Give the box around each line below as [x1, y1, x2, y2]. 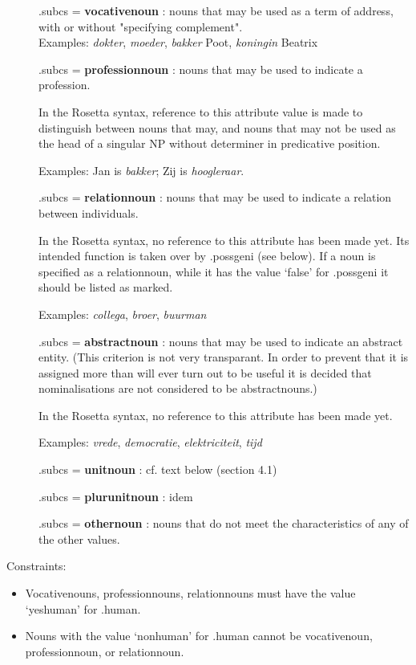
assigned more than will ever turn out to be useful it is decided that [38, 364, 372, 381]
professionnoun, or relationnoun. [25, 643, 184, 659]
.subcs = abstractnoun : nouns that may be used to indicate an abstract [38, 332, 403, 349]
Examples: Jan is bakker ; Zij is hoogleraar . [38, 161, 244, 178]
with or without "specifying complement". [38, 18, 243, 35]
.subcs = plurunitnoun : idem [38, 488, 193, 504]
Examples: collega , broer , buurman [38, 305, 207, 322]
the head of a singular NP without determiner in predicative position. [38, 135, 381, 152]
